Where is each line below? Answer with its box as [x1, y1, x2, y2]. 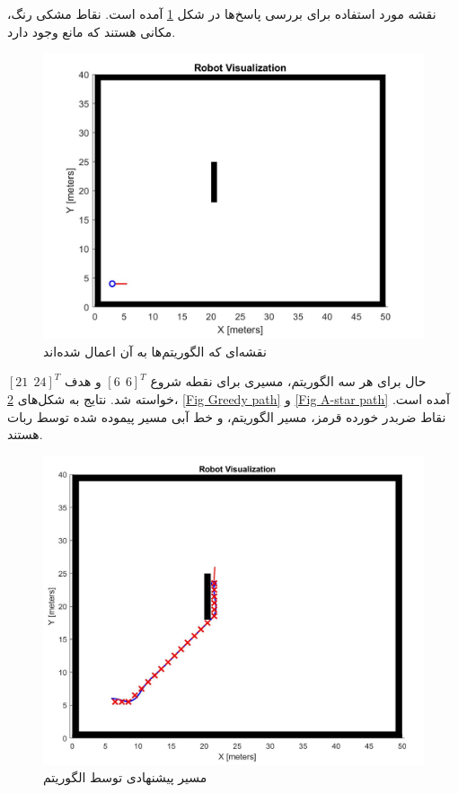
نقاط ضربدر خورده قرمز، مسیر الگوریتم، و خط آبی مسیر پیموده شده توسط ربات [7, 407, 446, 426]
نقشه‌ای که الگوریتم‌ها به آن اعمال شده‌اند [43, 341, 267, 360]
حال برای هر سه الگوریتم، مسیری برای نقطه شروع [150, 372, 427, 391]
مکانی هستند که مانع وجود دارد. [7, 22, 176, 40]
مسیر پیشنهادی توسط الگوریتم [43, 768, 207, 787]
